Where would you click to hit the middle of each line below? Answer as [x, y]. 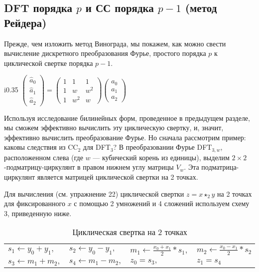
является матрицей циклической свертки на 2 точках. [118, 176]
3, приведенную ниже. [38, 213]
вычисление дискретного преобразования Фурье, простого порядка [105, 53]
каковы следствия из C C [41, 147]
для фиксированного [35, 203]
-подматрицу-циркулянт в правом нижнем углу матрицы [89, 167]
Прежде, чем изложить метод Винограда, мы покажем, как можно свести [115, 43]
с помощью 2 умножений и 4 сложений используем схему [162, 203]
